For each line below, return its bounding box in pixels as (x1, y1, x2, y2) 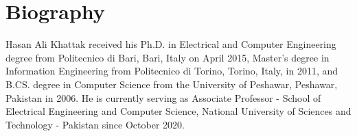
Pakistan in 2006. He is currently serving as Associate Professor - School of (5, 90, 321, 105)
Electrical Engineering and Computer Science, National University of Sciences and (5, 104, 352, 118)
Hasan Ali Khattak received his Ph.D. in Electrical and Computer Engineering (5, 37, 336, 51)
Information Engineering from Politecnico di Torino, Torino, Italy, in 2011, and (5, 64, 338, 78)
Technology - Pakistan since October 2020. (5, 117, 185, 131)
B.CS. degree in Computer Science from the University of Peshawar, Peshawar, (5, 77, 338, 91)
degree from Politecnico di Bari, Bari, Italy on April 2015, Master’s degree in (5, 50, 330, 64)
